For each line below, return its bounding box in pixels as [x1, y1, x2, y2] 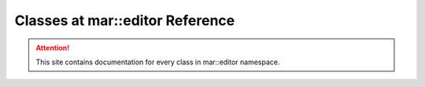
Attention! [35, 43, 70, 53]
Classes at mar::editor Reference [14, 12, 235, 29]
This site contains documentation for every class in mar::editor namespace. [35, 57, 280, 67]
